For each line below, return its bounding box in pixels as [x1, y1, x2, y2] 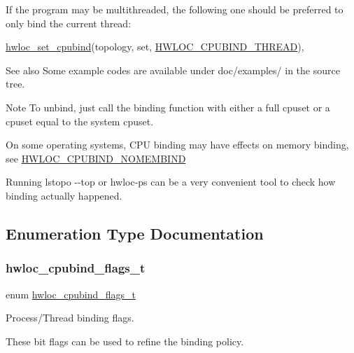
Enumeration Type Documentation [6, 222, 264, 244]
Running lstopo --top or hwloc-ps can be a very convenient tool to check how [6, 174, 336, 189]
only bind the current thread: [6, 15, 132, 30]
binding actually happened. [6, 188, 122, 202]
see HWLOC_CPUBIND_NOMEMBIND [6, 151, 186, 165]
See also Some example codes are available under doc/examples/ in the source [6, 62, 340, 77]
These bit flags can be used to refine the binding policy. [6, 333, 244, 348]
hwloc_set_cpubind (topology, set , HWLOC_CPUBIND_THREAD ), [6, 39, 304, 54]
